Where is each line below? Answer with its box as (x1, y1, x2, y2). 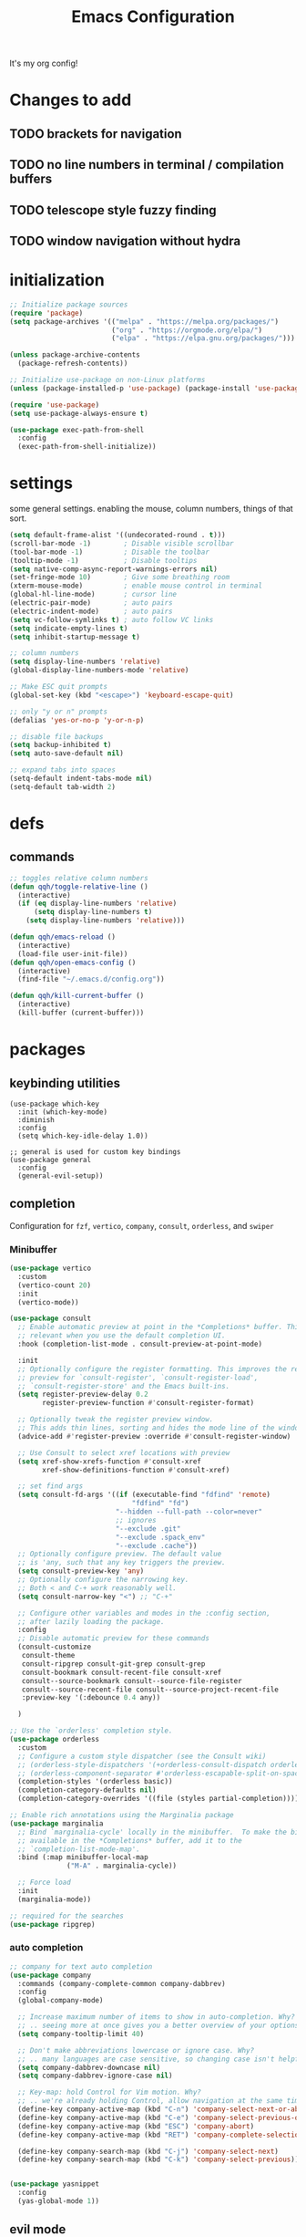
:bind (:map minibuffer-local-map (17, 1853, 148, 1862)
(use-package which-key (9, 1099, 100, 1108)
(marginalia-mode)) (17, 1895, 92, 1904)
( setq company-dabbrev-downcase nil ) (17, 2063, 161, 2072)
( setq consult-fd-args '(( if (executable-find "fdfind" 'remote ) (17, 1490, 271, 1500)
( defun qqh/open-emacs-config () (9, 958, 137, 967)
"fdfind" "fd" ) (131, 1499, 189, 1508)
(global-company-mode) (17, 1996, 104, 2005)
